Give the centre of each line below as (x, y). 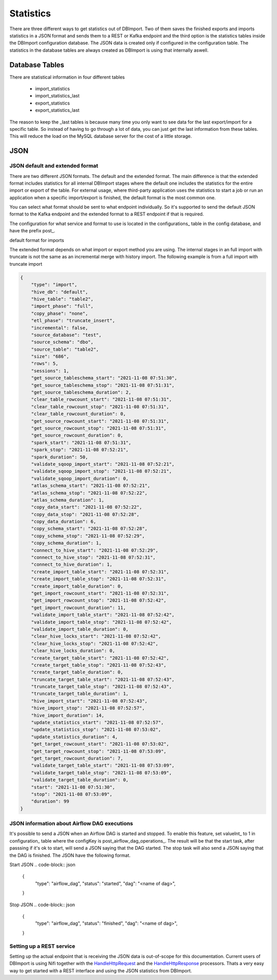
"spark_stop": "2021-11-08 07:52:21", (80, 450)
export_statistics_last (57, 110)
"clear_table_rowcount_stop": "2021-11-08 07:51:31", (100, 407)
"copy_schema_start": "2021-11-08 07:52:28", (89, 529)
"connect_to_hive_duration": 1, (72, 565)
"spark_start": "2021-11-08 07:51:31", (81, 443)
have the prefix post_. (32, 231)
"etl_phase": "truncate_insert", (73, 321)
